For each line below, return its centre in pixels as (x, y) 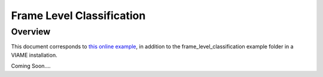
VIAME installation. (34, 55)
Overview (31, 32)
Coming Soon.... (31, 66)
